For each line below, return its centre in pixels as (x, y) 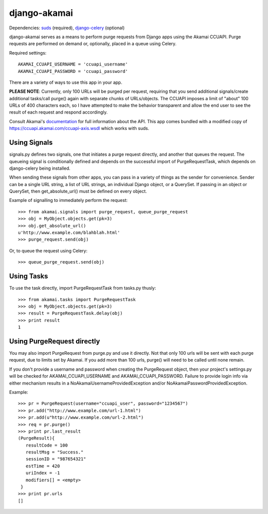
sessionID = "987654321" (56, 459)
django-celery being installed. (40, 168)
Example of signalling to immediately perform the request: (68, 200)
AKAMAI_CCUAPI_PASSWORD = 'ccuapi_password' (73, 71)
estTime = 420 (43, 466)
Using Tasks (29, 276)
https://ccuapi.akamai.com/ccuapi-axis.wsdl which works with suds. (79, 128)
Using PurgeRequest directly (55, 341)
